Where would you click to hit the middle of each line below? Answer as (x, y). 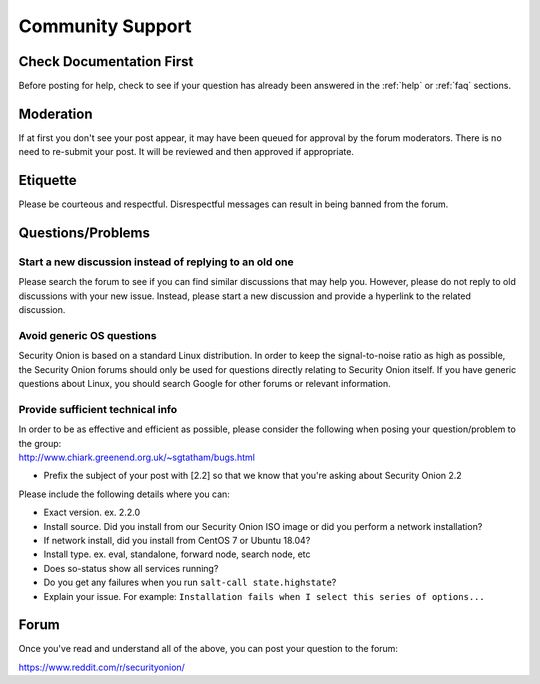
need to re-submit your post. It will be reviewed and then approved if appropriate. (186, 152)
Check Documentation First (106, 61)
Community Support (105, 26)
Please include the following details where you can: (124, 494)
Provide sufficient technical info (98, 409)
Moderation (55, 113)
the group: (40, 443)
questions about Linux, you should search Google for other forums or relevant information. (204, 384)
